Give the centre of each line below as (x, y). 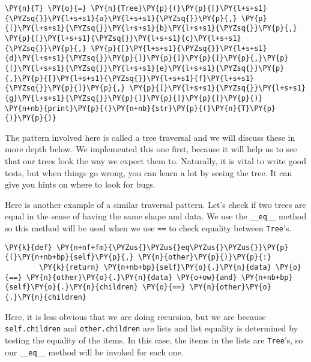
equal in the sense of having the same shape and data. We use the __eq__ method (156, 216)
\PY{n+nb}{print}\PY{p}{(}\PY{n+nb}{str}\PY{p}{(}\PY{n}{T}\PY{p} (140, 108)
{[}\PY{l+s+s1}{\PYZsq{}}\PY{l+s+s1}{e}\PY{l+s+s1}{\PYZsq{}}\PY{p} (145, 68)
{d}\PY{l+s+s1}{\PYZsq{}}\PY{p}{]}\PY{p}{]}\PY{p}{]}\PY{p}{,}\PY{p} (147, 58)
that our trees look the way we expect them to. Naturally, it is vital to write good (155, 161)
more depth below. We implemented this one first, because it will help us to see (151, 149)
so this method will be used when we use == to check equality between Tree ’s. (148, 228)
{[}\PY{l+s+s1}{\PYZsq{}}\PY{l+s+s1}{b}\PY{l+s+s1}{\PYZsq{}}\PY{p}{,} (151, 28)
